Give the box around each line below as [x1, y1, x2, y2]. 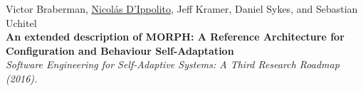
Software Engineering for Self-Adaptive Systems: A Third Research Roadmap [6, 57, 340, 72]
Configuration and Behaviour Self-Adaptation [6, 43, 234, 58]
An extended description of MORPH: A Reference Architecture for [6, 29, 344, 44]
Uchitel [6, 15, 37, 30]
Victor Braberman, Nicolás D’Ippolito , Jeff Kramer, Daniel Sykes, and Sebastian [6, 1, 358, 16]
